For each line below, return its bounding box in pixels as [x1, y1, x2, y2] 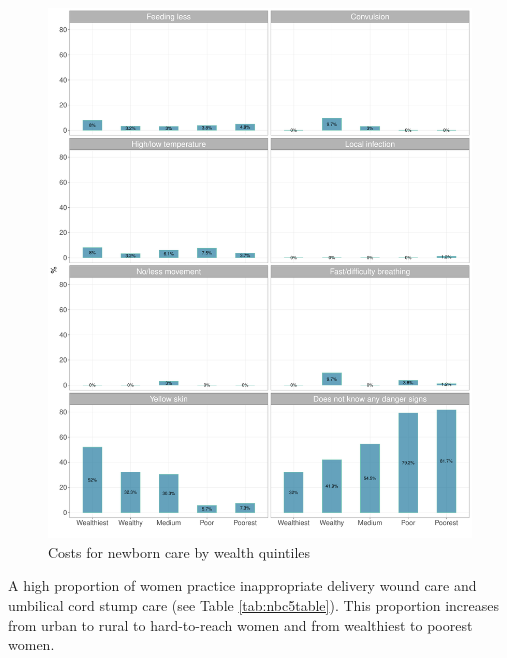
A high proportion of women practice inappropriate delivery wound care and [8, 575, 477, 596]
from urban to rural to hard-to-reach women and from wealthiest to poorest [8, 614, 473, 635]
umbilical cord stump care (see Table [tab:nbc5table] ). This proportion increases [8, 594, 499, 615]
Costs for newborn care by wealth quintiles [48, 541, 311, 562]
